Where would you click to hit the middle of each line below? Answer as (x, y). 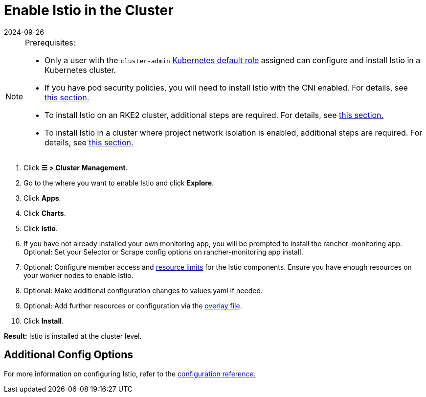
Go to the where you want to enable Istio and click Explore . (119, 183)
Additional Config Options (69, 355)
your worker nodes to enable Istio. (78, 275)
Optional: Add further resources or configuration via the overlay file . (133, 305)
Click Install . (44, 321)
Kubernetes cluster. (80, 70)
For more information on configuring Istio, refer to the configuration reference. (130, 374)
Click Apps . (42, 198)
